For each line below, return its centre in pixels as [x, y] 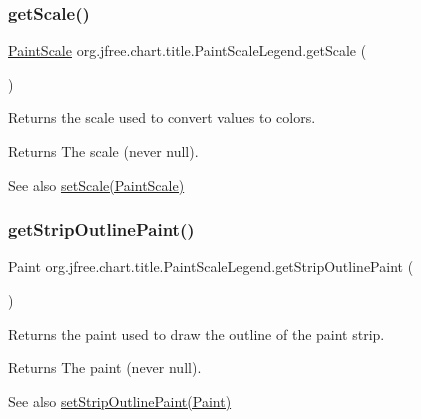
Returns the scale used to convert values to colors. [162, 117]
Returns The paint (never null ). [105, 367]
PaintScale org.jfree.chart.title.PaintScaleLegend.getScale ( [187, 50]
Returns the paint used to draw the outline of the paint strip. [196, 333]
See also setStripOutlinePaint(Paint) [120, 400]
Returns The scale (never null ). [103, 151]
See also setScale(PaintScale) [96, 184]
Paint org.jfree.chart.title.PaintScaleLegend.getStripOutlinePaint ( [211, 266]
